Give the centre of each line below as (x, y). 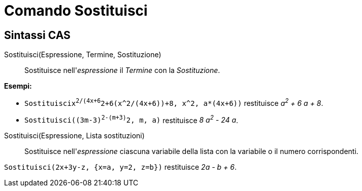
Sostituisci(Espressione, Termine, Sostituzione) (83, 55)
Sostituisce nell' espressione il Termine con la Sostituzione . (122, 70)
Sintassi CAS (37, 35)
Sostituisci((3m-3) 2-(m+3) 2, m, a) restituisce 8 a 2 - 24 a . (131, 119)
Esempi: (18, 86)
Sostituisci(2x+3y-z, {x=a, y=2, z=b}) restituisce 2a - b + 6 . (120, 167)
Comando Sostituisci (76, 11)
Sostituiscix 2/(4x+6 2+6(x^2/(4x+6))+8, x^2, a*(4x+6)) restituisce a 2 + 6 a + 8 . (174, 102)
